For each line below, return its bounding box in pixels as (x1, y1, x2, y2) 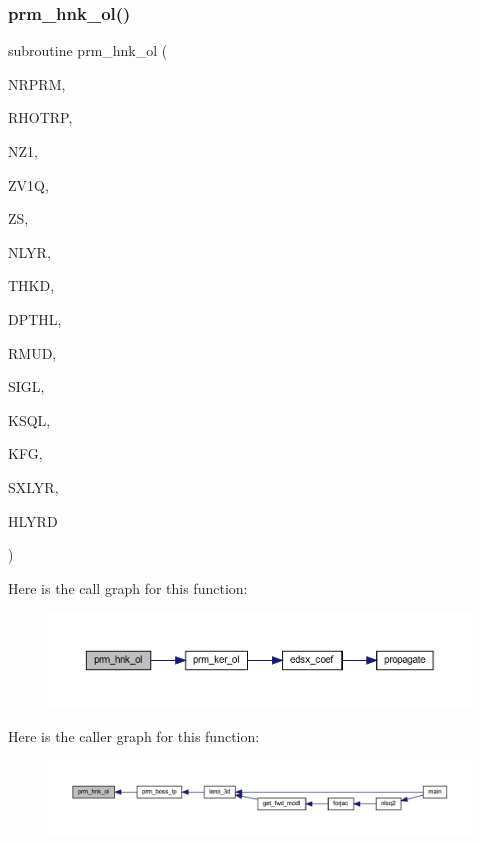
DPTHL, (8, 308, 62, 329)
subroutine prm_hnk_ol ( (8, 40, 168, 61)
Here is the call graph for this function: (8, 577, 248, 598)
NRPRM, (8, 73, 66, 94)
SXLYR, (8, 476, 59, 497)
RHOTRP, (8, 107, 73, 128)
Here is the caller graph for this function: (8, 726, 260, 747)
